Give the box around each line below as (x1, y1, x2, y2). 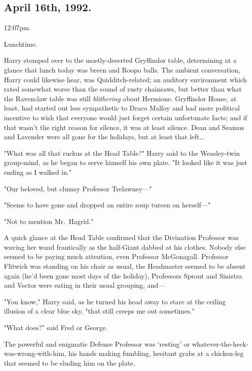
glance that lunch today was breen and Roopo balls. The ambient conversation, (4, 64, 240, 74)
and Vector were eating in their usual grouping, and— (4, 280, 165, 290)
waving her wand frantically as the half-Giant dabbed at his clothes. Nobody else (4, 241, 246, 252)
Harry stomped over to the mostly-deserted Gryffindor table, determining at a (4, 55, 237, 65)
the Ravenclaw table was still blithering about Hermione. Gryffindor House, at (4, 93, 237, 103)
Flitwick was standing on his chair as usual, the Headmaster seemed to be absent (4, 261, 246, 271)
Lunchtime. (4, 38, 37, 49)
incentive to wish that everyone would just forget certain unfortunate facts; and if (4, 112, 248, 122)
